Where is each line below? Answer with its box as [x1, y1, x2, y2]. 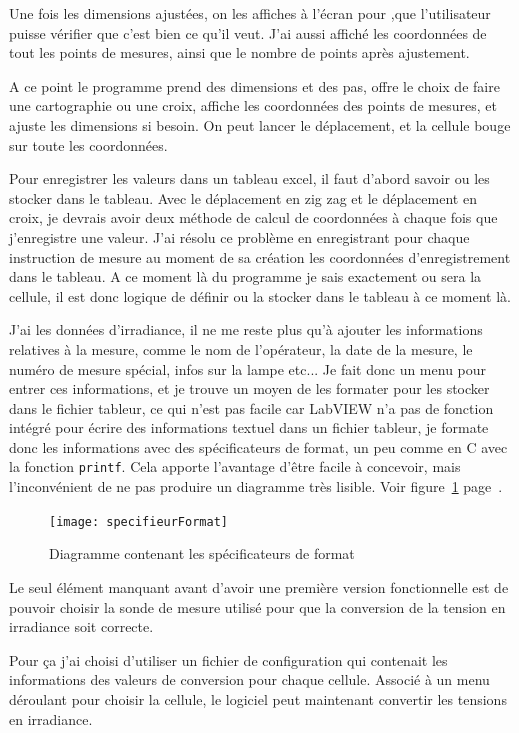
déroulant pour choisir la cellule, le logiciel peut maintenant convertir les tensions [9, 688, 507, 709]
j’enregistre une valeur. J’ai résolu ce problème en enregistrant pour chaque [9, 226, 470, 247]
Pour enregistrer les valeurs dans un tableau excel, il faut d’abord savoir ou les [9, 168, 490, 189]
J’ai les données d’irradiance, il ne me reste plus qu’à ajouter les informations [9, 319, 483, 340]
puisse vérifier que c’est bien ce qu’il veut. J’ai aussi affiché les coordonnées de [9, 22, 487, 43]
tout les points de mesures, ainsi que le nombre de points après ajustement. [9, 42, 470, 63]
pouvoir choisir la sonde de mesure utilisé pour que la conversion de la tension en [9, 596, 506, 617]
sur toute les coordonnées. [9, 134, 168, 155]
